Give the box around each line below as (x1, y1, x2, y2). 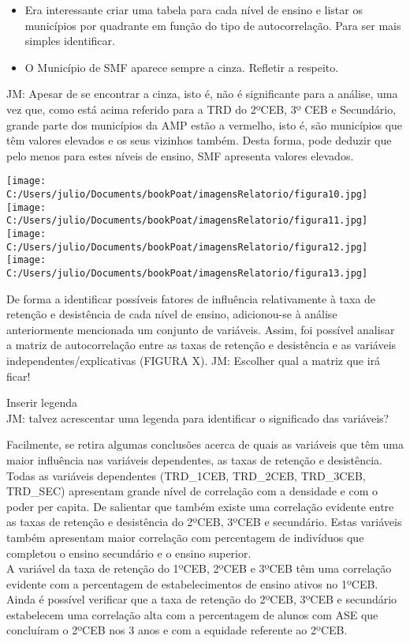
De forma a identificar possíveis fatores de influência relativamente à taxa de (6, 290, 376, 306)
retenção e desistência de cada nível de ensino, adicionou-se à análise (6, 306, 337, 322)
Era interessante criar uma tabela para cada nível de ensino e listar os (24, 2, 363, 17)
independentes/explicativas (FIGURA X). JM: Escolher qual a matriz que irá (6, 352, 381, 368)
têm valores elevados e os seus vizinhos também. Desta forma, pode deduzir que (6, 132, 392, 149)
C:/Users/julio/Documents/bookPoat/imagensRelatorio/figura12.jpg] (6, 241, 368, 253)
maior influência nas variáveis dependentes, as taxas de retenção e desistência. (6, 451, 382, 468)
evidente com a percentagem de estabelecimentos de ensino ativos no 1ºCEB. (6, 575, 378, 592)
